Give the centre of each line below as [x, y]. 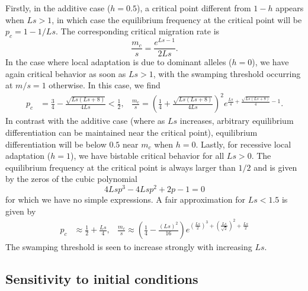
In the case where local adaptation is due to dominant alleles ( [119, 62]
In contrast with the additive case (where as [85, 121]
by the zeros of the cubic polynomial [71, 179]
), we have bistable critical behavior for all [147, 156]
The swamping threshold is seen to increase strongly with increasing [129, 247]
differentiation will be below [56, 144]
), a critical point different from [194, 8]
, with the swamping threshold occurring [227, 73]
